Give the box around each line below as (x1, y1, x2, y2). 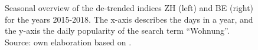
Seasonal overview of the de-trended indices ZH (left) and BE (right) (5, 2, 254, 13)
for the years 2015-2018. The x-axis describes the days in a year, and (5, 13, 253, 25)
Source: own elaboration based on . (5, 35, 132, 48)
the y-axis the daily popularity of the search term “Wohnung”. (5, 24, 230, 37)
